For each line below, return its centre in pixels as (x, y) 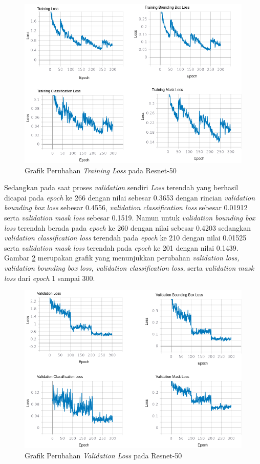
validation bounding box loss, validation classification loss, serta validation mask (129, 268)
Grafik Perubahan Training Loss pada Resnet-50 (101, 170)
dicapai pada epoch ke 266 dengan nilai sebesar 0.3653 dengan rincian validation (130, 197)
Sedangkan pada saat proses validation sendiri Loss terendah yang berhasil (121, 187)
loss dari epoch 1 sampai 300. (50, 278)
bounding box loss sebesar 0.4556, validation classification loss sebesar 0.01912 (126, 207)
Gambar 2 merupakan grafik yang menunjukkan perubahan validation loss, (122, 258)
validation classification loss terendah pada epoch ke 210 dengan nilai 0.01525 (125, 238)
